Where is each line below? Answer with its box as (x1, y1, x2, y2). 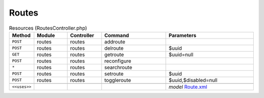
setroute (104, 70, 124, 77)
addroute (104, 38, 126, 45)
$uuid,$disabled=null (169, 77, 218, 83)
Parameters (169, 32, 197, 39)
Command (104, 32, 129, 39)
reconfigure (104, 58, 132, 64)
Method (12, 32, 31, 39)
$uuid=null (169, 51, 194, 58)
